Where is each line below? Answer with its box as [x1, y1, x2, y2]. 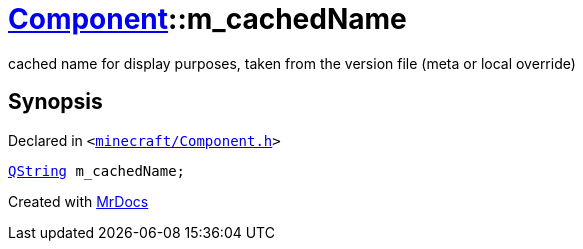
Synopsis [8, 89, 103, 115]
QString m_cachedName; [8, 162, 186, 179]
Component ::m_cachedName [8, 2, 407, 36]
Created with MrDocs [8, 192, 149, 210]
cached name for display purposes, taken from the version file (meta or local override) [8, 54, 576, 72]
